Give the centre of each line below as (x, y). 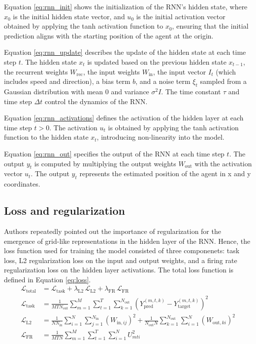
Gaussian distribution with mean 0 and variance (77, 91)
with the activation (223, 163)
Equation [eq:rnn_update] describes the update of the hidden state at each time (125, 52)
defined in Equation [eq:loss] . (48, 279)
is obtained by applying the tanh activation (173, 127)
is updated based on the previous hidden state (157, 61)
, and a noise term (163, 81)
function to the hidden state (46, 137)
